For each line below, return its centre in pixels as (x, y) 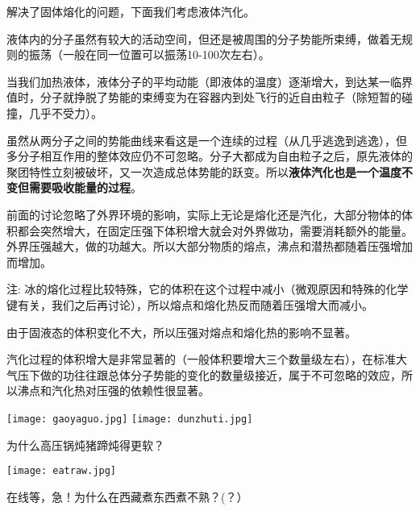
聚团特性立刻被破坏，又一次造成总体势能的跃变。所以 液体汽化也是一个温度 (204, 171)
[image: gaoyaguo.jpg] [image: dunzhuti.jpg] (130, 419)
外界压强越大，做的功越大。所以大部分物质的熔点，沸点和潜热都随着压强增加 (210, 246)
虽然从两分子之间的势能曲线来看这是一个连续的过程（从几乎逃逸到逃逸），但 (207, 140)
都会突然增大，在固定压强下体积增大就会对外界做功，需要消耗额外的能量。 (215, 230)
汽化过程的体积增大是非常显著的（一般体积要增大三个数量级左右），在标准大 (207, 359)
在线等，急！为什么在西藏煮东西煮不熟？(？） (127, 496)
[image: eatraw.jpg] (62, 471)
